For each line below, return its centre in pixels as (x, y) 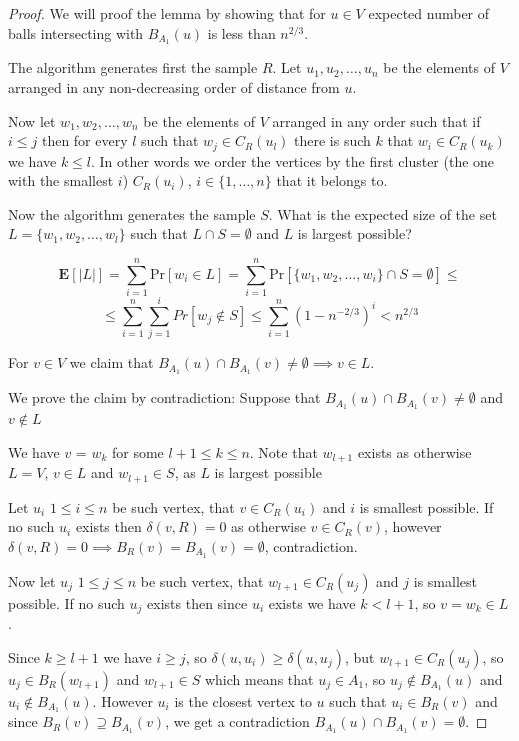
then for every (84, 140)
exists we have (312, 602)
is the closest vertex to (243, 700)
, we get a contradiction (237, 721)
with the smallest (61, 180)
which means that (259, 678)
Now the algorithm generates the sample (132, 213)
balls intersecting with (76, 32)
